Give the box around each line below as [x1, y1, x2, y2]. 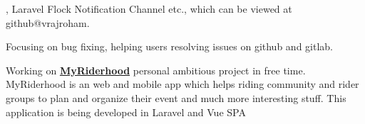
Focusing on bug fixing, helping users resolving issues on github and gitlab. [6, 39, 333, 54]
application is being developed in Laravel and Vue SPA [6, 104, 246, 119]
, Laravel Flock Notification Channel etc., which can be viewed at [6, 1, 292, 16]
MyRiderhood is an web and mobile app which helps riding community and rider [6, 77, 359, 91]
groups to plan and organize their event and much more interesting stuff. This [6, 90, 346, 105]
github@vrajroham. [6, 15, 90, 30]
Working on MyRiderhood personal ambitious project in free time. [6, 62, 306, 77]
